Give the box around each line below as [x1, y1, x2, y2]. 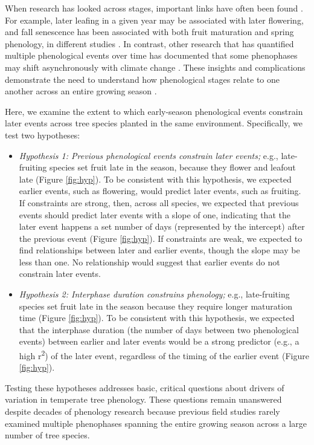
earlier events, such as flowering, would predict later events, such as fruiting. [19, 184, 301, 197]
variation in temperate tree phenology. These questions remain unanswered [5, 393, 282, 406]
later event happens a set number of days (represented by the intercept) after [19, 220, 305, 233]
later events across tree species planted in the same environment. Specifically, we [5, 117, 303, 129]
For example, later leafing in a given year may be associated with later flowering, [5, 13, 304, 26]
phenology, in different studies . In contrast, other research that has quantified [5, 37, 294, 50]
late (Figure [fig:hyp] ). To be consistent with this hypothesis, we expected [19, 172, 292, 185]
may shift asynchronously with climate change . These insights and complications [5, 60, 306, 73]
